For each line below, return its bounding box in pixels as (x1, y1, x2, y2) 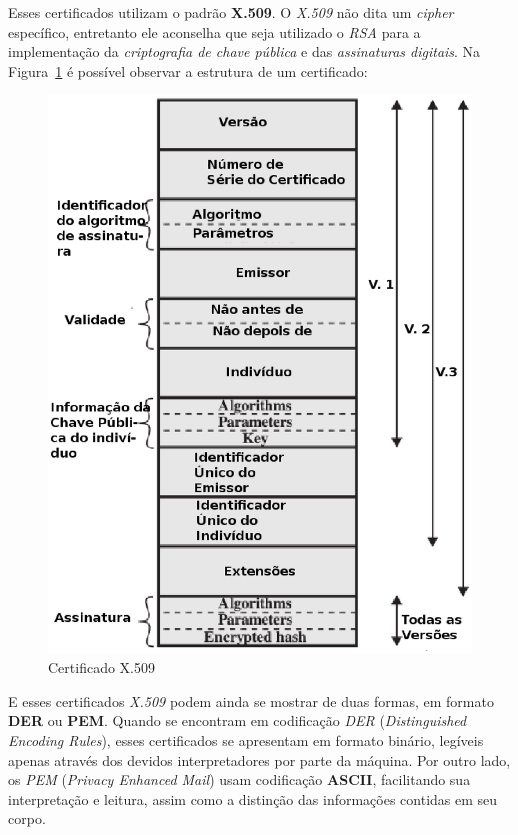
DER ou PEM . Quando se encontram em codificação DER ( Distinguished (8, 710, 467, 731)
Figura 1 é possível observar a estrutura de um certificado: (8, 60, 368, 81)
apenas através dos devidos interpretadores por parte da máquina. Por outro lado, (8, 749, 511, 770)
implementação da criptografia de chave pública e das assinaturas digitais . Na (8, 41, 481, 62)
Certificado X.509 (48, 657, 155, 678)
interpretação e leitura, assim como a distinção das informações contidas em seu (8, 788, 498, 809)
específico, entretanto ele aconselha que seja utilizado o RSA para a (8, 21, 421, 42)
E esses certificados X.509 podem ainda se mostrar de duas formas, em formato (8, 690, 494, 711)
